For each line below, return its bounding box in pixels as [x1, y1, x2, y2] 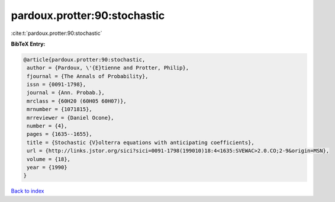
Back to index [11, 187, 44, 195]
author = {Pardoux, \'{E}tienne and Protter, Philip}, [27, 65, 189, 71]
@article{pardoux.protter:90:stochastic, [23, 56, 146, 63]
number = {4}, [27, 123, 67, 130]
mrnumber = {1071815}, [27, 106, 93, 113]
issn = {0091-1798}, [27, 81, 86, 88]
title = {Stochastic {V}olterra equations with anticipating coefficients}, [27, 139, 255, 146]
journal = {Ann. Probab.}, [27, 89, 105, 96]
